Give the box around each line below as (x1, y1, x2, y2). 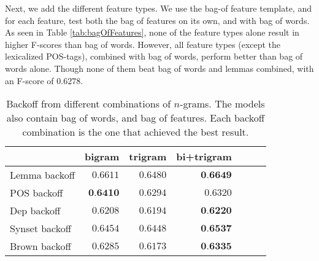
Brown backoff (10, 239, 71, 254)
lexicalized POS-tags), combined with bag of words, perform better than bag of (5, 50, 303, 63)
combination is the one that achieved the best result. (22, 125, 249, 139)
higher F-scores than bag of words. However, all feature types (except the (5, 37, 281, 50)
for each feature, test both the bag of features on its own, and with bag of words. (5, 14, 310, 26)
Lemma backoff (10, 168, 75, 182)
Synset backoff (10, 221, 72, 236)
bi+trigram (176, 149, 232, 164)
